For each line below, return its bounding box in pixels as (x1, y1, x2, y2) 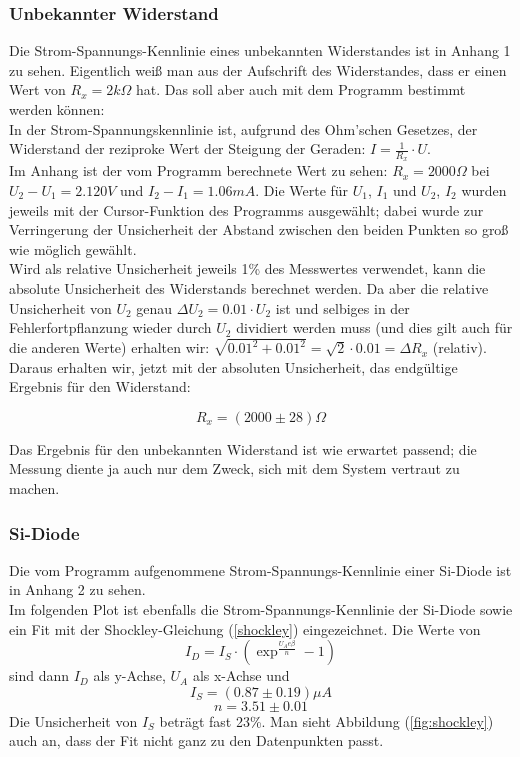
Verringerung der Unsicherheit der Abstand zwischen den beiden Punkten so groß (9, 219, 509, 240)
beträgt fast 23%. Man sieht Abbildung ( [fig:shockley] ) (159, 710, 494, 731)
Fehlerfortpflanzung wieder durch (9, 317, 212, 338)
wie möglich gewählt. (9, 238, 137, 259)
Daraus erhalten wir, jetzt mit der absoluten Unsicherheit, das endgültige (9, 356, 458, 377)
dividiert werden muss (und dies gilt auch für (236, 317, 513, 338)
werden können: (9, 99, 105, 119)
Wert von (9, 79, 66, 100)
